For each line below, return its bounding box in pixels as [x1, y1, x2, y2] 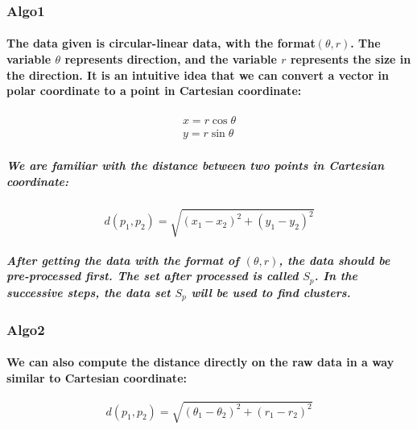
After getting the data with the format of [6, 251, 239, 268]
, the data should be [279, 251, 390, 268]
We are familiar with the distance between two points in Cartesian [6, 157, 385, 174]
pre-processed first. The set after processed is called [6, 267, 299, 284]
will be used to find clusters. [191, 283, 351, 300]
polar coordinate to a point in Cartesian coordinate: [6, 82, 302, 99]
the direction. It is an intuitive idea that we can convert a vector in [6, 66, 389, 83]
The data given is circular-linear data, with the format [6, 35, 316, 52]
